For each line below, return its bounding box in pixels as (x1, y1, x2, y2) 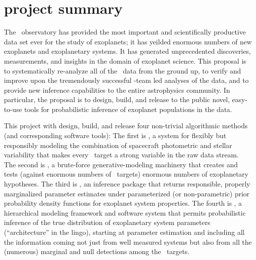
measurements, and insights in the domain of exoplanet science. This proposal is (4, 55, 247, 66)
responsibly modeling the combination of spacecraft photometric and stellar (4, 140, 232, 150)
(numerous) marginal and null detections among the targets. (4, 246, 190, 257)
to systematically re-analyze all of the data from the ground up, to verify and (4, 65, 241, 75)
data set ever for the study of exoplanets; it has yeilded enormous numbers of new (4, 36, 252, 46)
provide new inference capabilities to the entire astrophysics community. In (4, 84, 230, 95)
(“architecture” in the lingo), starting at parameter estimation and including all (4, 227, 245, 237)
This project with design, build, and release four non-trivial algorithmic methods (4, 120, 248, 131)
